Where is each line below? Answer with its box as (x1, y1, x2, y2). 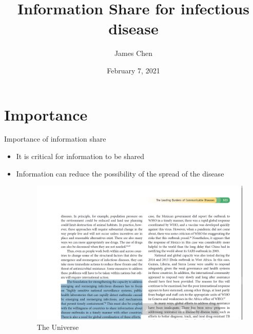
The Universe (36, 321, 79, 332)
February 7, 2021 (107, 65, 160, 75)
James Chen (114, 48, 153, 58)
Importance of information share (4, 133, 106, 144)
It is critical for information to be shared (16, 151, 145, 162)
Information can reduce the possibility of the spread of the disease (16, 168, 224, 179)
